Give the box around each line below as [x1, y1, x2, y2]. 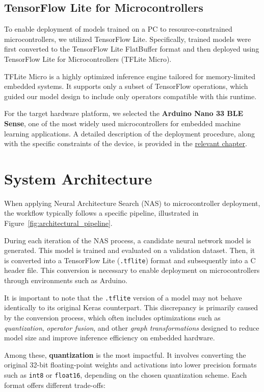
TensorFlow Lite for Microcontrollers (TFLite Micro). [4, 53, 172, 64]
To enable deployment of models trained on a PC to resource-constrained [4, 24, 232, 34]
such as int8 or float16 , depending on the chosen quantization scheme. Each [4, 369, 247, 380]
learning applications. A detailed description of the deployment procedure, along [4, 128, 255, 139]
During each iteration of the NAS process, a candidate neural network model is [4, 235, 251, 245]
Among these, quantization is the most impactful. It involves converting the [4, 349, 246, 360]
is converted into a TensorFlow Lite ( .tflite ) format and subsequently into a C [4, 255, 256, 265]
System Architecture [4, 168, 152, 189]
